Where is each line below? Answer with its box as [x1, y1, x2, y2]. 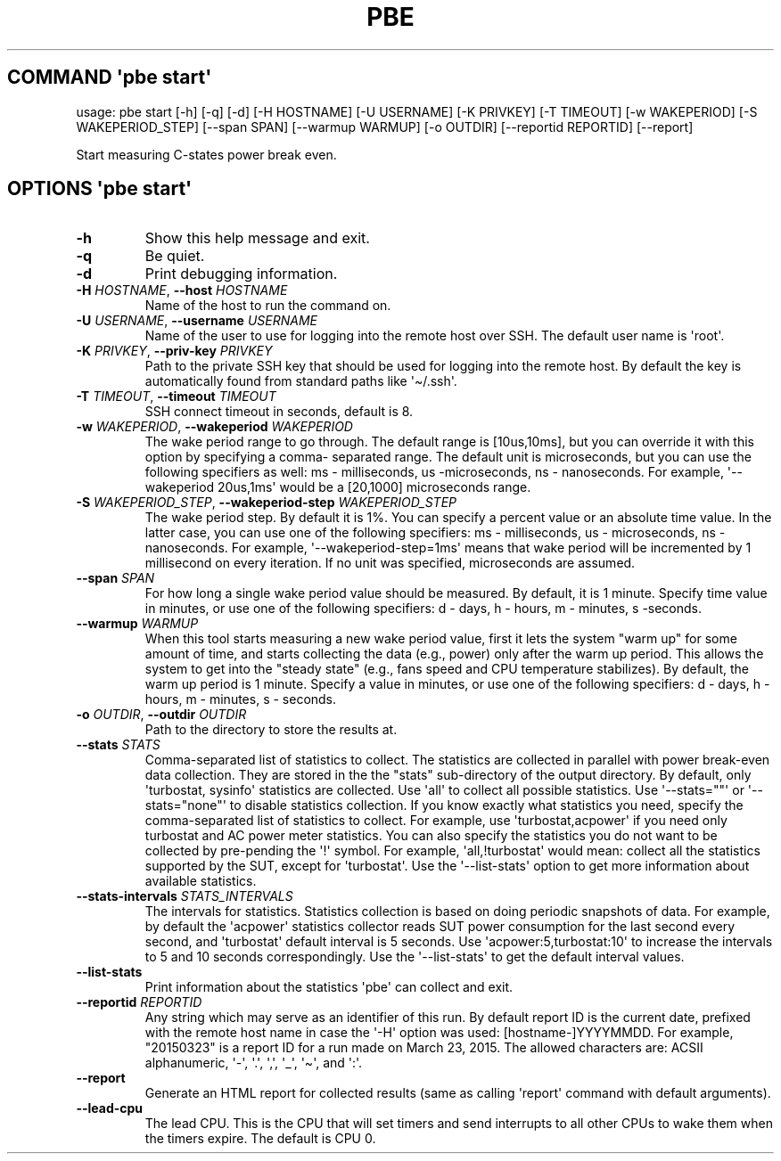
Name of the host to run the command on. [144, 298, 391, 314]
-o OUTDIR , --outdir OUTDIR [76, 707, 247, 723]
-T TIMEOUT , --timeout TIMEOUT [76, 388, 276, 405]
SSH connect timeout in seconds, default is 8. [144, 404, 414, 420]
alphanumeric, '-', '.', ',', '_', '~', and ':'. [144, 1055, 363, 1071]
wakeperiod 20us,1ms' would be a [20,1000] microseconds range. [144, 479, 531, 495]
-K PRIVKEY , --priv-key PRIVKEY [76, 343, 273, 359]
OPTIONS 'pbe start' [7, 177, 193, 200]
